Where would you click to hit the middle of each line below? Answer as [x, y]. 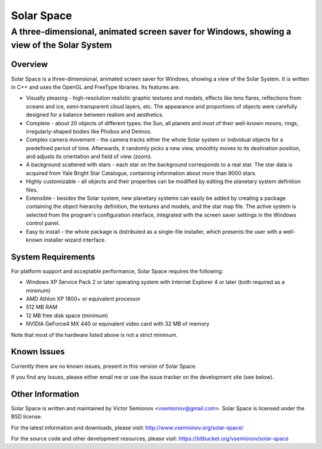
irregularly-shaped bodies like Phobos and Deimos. [89, 131]
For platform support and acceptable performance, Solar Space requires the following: [117, 271]
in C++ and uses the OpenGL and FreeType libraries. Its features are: [95, 87]
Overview [30, 65]
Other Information [45, 394]
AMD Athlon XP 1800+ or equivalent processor [83, 299]
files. [32, 190]
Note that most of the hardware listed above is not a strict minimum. [95, 335]
